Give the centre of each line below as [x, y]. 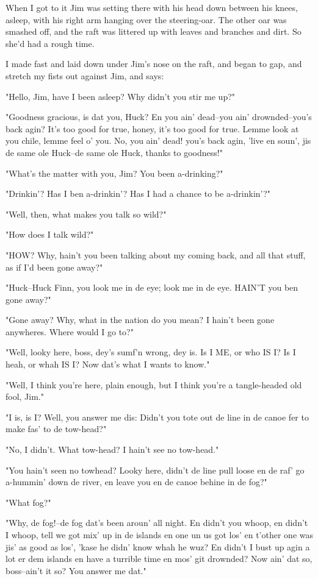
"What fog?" [28, 502]
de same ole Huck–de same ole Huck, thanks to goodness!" [114, 152]
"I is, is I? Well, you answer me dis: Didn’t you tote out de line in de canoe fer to [157, 417]
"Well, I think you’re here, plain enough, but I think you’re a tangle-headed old [154, 384]
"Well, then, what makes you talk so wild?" [86, 214]
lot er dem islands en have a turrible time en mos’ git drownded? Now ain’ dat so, [159, 559]
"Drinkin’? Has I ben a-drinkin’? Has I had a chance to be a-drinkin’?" [138, 194]
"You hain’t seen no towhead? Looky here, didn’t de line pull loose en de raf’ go [155, 470]
